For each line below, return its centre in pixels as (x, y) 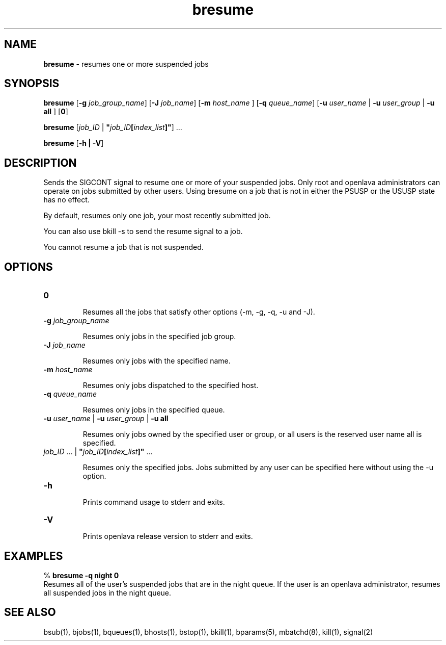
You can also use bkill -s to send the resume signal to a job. (143, 231)
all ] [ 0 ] (56, 112)
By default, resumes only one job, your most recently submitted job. (157, 216)
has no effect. (66, 200)
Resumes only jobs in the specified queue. (154, 410)
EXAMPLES (34, 556)
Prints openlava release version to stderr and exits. (168, 536)
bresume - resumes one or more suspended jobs (126, 64)
